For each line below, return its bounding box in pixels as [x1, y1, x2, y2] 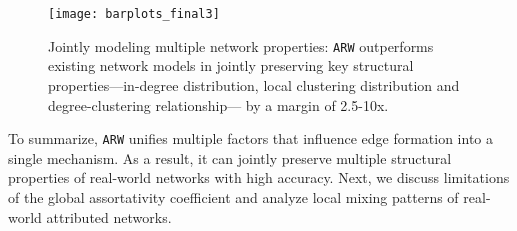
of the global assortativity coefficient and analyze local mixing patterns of [8, 186, 459, 207]
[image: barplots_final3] [48, 7, 220, 21]
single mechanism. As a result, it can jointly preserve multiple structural [8, 147, 452, 168]
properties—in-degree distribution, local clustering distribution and [48, 74, 460, 95]
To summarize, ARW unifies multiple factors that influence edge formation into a [8, 128, 494, 149]
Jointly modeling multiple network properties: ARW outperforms [48, 35, 434, 56]
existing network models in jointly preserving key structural [48, 55, 414, 76]
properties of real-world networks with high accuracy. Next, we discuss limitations [8, 167, 510, 188]
